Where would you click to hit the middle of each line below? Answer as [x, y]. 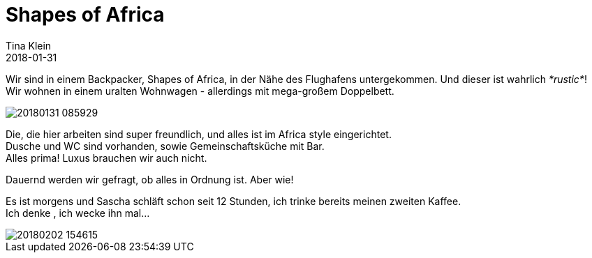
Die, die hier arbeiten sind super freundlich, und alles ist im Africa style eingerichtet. [199, 134]
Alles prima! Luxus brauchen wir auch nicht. [106, 158]
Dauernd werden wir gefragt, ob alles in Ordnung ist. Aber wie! [150, 179]
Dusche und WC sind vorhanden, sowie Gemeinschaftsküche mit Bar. [165, 146]
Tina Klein [29, 45]
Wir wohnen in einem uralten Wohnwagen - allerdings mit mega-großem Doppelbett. [200, 91]
